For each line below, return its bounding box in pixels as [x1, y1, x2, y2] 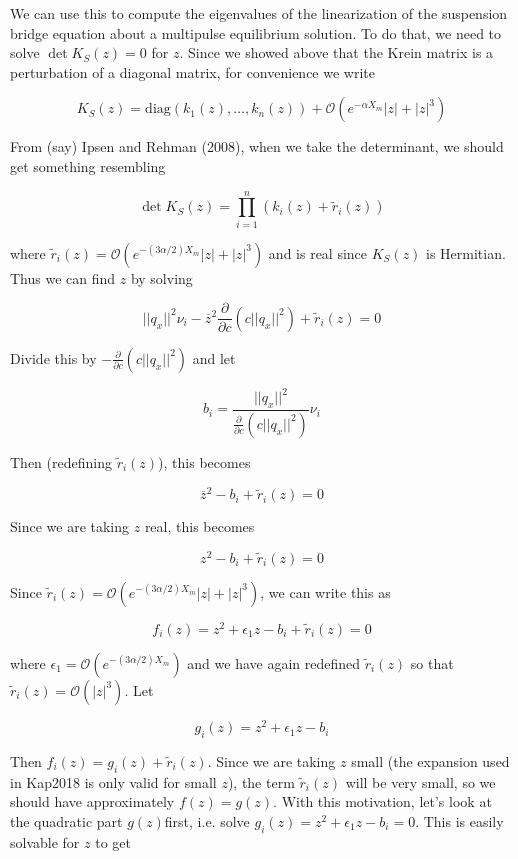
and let [192, 347, 236, 368]
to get [95, 831, 131, 852]
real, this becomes [144, 516, 255, 537]
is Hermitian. [426, 242, 506, 263]
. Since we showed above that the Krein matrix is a [179, 42, 494, 63]
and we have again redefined [187, 652, 361, 673]
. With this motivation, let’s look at [273, 791, 492, 812]
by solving [130, 267, 193, 288]
